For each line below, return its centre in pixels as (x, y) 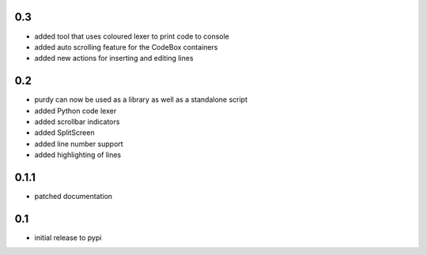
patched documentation (74, 197)
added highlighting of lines (78, 155)
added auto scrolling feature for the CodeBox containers (126, 47)
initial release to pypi (68, 238)
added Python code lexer (76, 111)
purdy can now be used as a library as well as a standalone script (141, 99)
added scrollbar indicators (77, 122)
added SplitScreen (64, 133)
